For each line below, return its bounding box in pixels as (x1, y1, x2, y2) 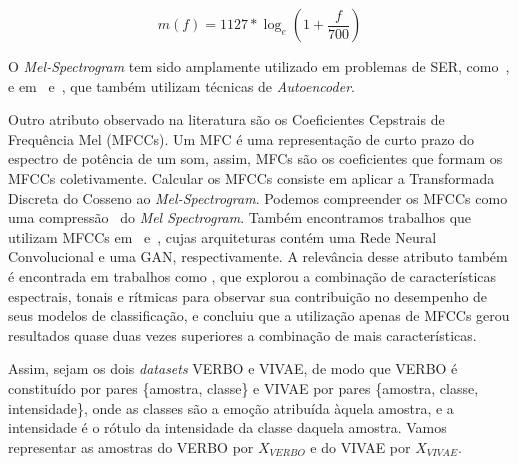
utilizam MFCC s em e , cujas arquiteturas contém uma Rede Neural (8, 226, 437, 247)
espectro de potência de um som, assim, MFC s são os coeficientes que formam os (8, 148, 503, 169)
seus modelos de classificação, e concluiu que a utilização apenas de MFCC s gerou (8, 305, 510, 326)
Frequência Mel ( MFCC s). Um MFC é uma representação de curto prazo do (8, 128, 475, 149)
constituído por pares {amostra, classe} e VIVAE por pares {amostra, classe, (8, 377, 479, 398)
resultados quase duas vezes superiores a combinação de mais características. (8, 324, 477, 345)
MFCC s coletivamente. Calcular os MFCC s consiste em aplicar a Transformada (8, 167, 495, 188)
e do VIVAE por (310, 436, 411, 457)
